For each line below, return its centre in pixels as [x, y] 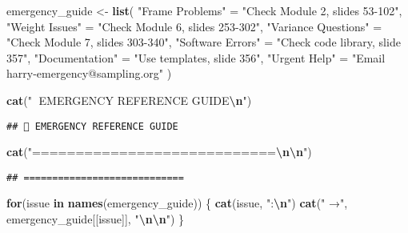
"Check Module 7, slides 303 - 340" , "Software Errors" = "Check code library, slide [204, 42]
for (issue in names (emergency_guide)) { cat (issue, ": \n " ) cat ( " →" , [177, 203]
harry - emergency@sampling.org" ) [89, 73]
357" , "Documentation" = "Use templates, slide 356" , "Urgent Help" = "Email [196, 57]
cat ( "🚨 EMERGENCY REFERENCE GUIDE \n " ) [129, 100]
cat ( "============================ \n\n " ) [159, 152]
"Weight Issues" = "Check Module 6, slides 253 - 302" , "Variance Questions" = [194, 26]
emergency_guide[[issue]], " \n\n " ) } [96, 219]
